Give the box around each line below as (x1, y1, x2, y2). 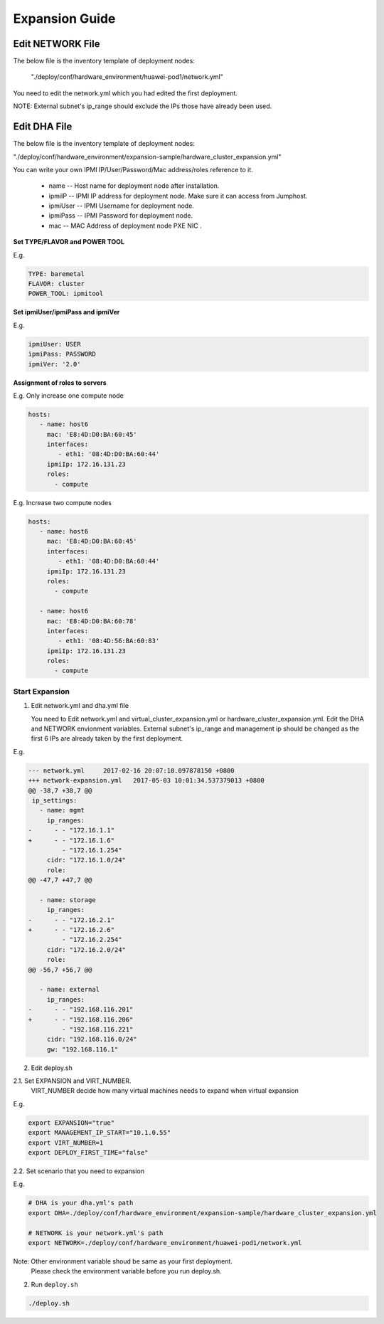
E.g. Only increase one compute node (13, 391, 124, 400)
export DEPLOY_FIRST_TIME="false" (28, 1149, 149, 1157)
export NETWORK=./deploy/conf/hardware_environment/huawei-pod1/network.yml (28, 1239, 302, 1246)
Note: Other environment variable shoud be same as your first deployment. (13, 1256, 233, 1266)
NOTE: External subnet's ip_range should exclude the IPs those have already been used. (13, 102, 272, 110)
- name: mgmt (39, 806, 85, 815)
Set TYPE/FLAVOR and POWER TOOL (13, 238, 124, 246)
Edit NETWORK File (13, 38, 100, 50)
